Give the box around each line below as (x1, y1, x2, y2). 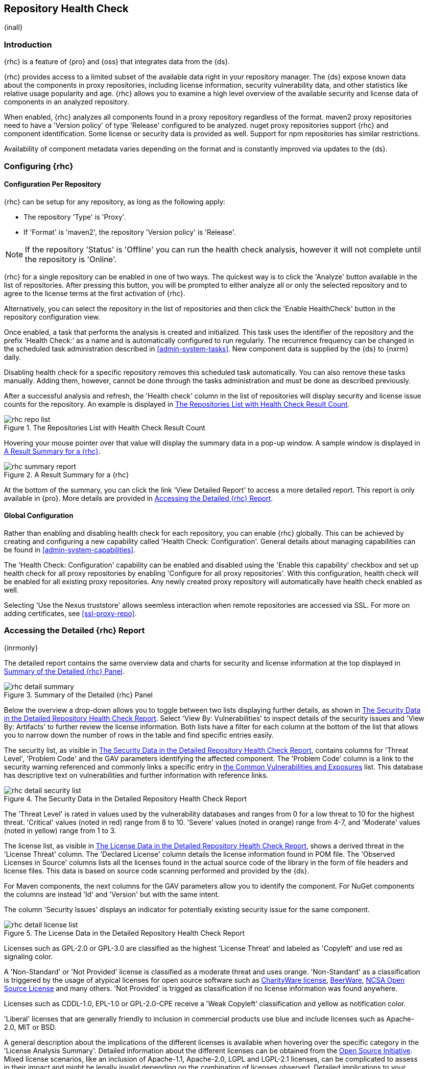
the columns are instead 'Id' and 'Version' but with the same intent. (4, 890, 220, 898)
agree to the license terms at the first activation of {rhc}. (4, 289, 186, 298)
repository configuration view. (4, 312, 100, 321)
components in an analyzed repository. (4, 98, 129, 106)
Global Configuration (4, 511, 73, 520)
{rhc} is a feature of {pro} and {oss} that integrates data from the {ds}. (4, 57, 230, 66)
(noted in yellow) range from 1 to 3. (4, 826, 117, 835)
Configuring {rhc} (4, 161, 73, 171)
